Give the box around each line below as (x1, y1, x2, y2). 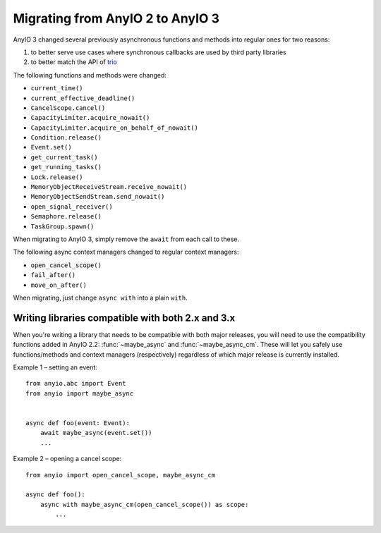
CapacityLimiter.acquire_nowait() (30, 114, 150, 122)
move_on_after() (30, 281, 87, 289)
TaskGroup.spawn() (30, 222, 95, 231)
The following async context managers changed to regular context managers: (13, 247, 239, 257)
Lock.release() (30, 173, 84, 181)
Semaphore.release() (30, 212, 102, 221)
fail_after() (30, 271, 76, 279)
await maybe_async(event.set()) (40, 429, 152, 437)
